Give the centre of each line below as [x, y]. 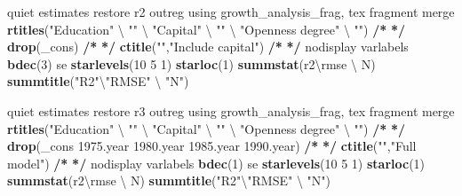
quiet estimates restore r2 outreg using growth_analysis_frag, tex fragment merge [231, 12]
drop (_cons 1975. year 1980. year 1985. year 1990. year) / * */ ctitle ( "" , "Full [212, 146]
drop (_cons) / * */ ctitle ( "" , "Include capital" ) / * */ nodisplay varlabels [208, 47]
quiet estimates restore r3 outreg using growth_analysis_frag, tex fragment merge [231, 110]
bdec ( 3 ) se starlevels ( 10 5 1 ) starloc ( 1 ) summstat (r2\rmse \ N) [191, 63]
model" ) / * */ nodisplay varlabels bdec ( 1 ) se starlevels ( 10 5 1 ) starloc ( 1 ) [216, 163]
